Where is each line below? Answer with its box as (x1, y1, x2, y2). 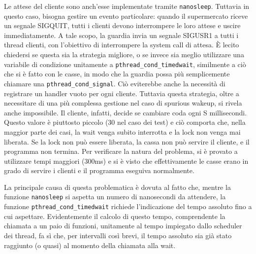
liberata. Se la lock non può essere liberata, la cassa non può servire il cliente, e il (4, 136, 250, 146)
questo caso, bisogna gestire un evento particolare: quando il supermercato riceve (4, 10, 248, 21)
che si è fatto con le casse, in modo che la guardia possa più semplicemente (4, 69, 230, 79)
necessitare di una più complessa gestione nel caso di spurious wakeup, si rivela (4, 98, 242, 108)
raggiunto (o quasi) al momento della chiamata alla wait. (4, 240, 176, 250)
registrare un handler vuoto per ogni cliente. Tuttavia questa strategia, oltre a (4, 88, 239, 98)
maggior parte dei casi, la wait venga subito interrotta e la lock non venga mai (4, 126, 241, 137)
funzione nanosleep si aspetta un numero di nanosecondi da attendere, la (4, 191, 226, 202)
